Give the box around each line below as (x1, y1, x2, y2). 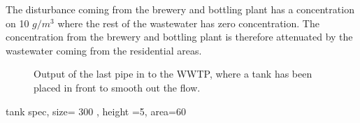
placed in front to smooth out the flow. (34, 80, 201, 94)
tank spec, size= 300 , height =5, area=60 (6, 103, 187, 118)
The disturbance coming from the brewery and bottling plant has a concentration (6, 2, 354, 16)
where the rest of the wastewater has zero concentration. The (57, 15, 319, 30)
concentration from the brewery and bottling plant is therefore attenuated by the (6, 29, 353, 44)
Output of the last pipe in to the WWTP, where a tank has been (34, 66, 312, 81)
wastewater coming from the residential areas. (6, 43, 202, 57)
